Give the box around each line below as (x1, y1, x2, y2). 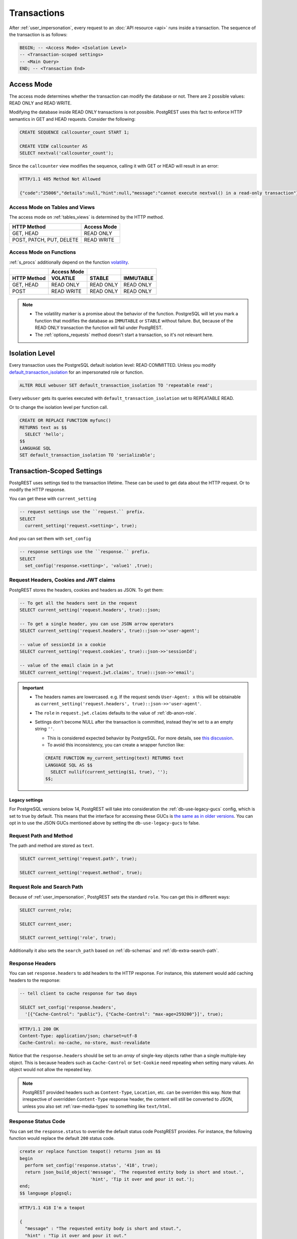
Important (22, 684, 44, 691)
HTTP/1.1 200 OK (19, 1026, 59, 1032)
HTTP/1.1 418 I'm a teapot (19, 1205, 85, 1211)
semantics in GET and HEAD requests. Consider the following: (9, 116, 136, 122)
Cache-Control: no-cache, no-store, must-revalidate (19, 1040, 150, 1046)
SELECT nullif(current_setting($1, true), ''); (50, 769, 168, 775)
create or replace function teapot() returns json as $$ (19, 1149, 161, 1154)
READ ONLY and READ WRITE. (9, 100, 72, 106)
